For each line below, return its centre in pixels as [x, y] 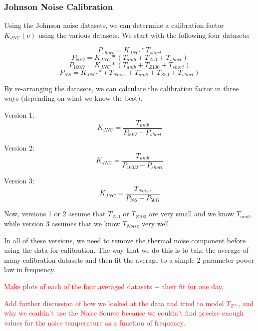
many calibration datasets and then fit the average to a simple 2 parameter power [129, 259]
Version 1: [19, 115]
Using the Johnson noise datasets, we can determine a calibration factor [114, 25]
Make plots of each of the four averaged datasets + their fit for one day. [114, 286]
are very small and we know [191, 214]
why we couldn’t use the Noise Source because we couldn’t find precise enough [124, 313]
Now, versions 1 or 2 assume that [55, 214]
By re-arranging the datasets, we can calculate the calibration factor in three [122, 88]
